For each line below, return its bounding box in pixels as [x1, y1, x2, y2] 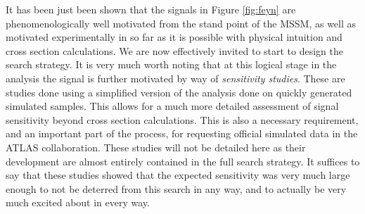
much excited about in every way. [6, 195, 150, 210]
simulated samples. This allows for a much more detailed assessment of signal [6, 99, 339, 113]
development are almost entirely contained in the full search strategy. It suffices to [6, 153, 360, 168]
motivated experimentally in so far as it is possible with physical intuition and [6, 30, 342, 44]
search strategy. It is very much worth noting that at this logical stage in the [6, 57, 337, 72]
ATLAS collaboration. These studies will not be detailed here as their [6, 139, 306, 154]
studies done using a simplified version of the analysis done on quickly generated [6, 84, 352, 99]
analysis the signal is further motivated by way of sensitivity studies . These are [6, 70, 345, 85]
